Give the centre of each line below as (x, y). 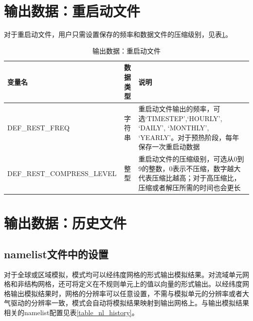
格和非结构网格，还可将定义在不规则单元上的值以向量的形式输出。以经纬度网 (126, 284)
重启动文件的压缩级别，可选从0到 (191, 159)
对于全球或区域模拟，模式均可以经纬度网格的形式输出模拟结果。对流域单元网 (126, 274)
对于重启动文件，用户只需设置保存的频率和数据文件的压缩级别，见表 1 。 (118, 34)
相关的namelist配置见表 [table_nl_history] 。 (71, 312)
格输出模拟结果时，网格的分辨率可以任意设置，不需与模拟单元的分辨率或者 (123, 293)
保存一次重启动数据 (169, 147)
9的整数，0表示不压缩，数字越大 (190, 168)
